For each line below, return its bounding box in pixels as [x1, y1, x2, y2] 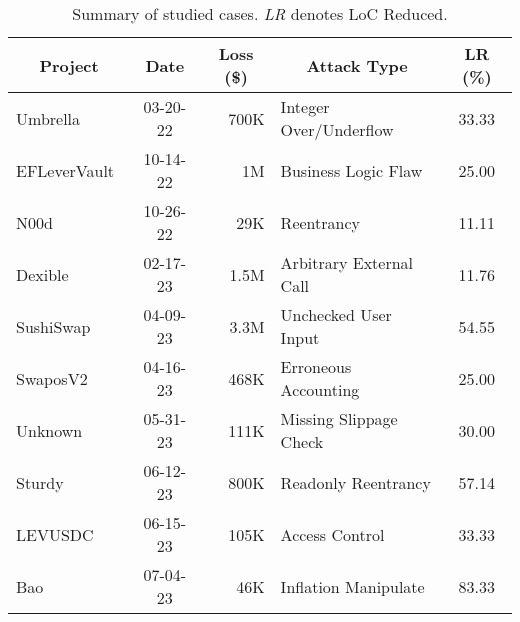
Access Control [280, 522, 385, 546]
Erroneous [280, 355, 352, 378]
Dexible [16, 262, 69, 286]
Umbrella [16, 106, 81, 130]
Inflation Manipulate [280, 574, 425, 598]
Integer [280, 95, 330, 118]
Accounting [280, 378, 360, 401]
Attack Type [306, 53, 408, 77]
